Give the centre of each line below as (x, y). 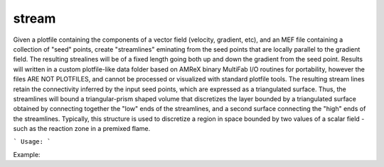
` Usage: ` (32, 142)
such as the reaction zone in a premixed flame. (82, 129)
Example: (27, 154)
